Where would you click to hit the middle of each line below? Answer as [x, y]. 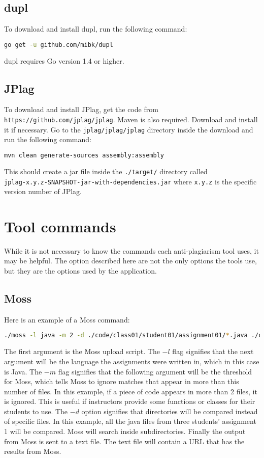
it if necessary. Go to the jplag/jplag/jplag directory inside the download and [129, 129]
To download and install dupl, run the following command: [96, 29]
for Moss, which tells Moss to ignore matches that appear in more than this [122, 381]
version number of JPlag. [43, 191]
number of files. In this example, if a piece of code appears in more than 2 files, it [131, 391]
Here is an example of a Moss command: [67, 319]
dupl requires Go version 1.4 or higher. [64, 60]
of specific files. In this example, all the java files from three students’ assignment [130, 421]
